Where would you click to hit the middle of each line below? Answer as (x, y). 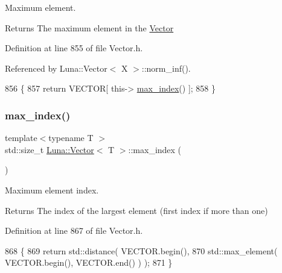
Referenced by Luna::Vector (56, 68)
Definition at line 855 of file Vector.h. (74, 48)
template (21, 138)
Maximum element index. (52, 190)
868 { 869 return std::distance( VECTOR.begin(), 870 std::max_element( (141, 250)
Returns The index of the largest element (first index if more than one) (136, 210)
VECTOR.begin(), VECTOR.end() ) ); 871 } (89, 262)
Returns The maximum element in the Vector (89, 27)
